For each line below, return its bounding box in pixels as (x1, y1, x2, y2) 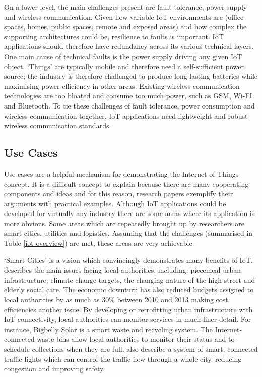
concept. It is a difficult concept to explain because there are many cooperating (4, 178, 249, 189)
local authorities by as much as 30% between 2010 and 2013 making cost (4, 294, 228, 305)
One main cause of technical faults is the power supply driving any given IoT (4, 50, 242, 61)
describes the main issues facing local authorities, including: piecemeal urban (4, 264, 241, 275)
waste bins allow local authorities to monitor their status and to (37, 334, 235, 344)
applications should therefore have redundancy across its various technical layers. (4, 41, 254, 51)
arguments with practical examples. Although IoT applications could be (4, 198, 226, 208)
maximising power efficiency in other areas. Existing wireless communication (4, 80, 240, 91)
